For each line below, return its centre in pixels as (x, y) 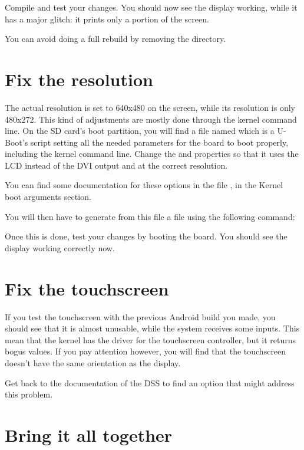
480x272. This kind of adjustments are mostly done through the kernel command (151, 119)
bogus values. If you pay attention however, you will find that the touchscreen (146, 351)
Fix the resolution (79, 79)
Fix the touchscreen (87, 288)
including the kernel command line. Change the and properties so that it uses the (152, 154)
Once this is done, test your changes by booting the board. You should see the (146, 236)
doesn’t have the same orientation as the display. (93, 362)
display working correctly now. (60, 247)
